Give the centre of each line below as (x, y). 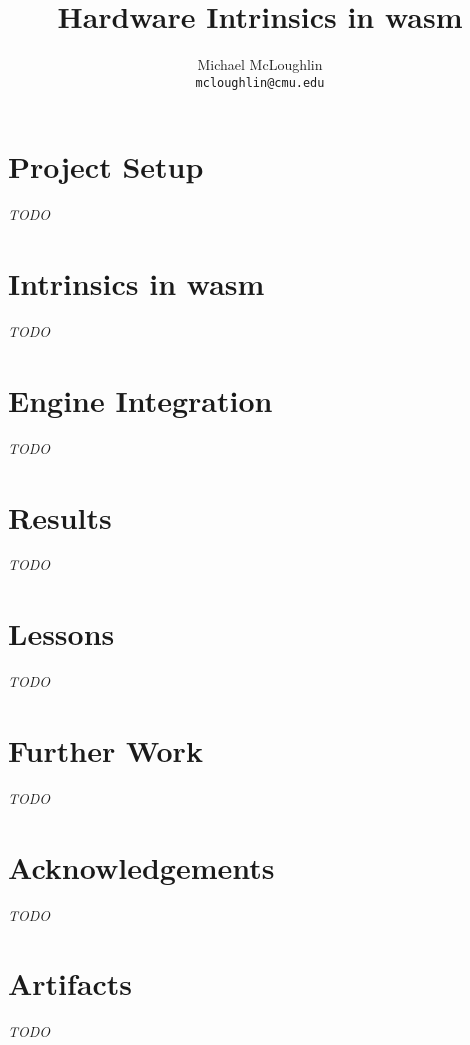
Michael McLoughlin (260, 64)
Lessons (61, 633)
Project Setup (106, 166)
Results (60, 516)
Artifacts (70, 983)
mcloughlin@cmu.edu (260, 82)
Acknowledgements (141, 866)
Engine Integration (140, 399)
